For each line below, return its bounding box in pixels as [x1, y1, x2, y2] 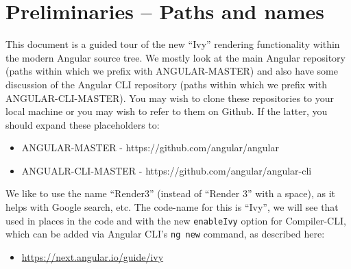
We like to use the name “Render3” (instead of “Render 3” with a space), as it [5, 186, 335, 201]
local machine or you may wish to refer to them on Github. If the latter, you [5, 104, 328, 118]
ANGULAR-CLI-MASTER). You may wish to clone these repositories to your [5, 90, 335, 105]
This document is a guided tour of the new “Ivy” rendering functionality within [5, 37, 340, 51]
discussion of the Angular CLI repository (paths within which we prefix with [5, 77, 327, 91]
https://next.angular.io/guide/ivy [21, 249, 164, 264]
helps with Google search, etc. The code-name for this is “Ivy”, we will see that [5, 200, 339, 214]
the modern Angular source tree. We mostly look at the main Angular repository [5, 50, 346, 64]
